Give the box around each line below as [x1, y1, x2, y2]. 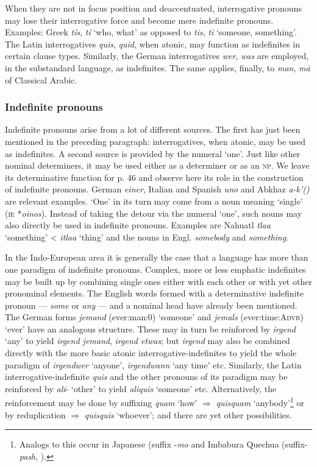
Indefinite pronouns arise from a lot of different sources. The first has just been [5, 123, 301, 136]
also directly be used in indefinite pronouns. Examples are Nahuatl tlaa [5, 219, 271, 231]
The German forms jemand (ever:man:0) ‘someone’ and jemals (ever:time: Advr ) [5, 311, 304, 323]
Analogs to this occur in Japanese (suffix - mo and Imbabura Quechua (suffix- [19, 438, 308, 451]
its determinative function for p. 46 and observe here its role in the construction [5, 170, 304, 183]
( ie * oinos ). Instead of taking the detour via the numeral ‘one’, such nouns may [5, 206, 302, 219]
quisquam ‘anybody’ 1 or [216, 395, 305, 409]
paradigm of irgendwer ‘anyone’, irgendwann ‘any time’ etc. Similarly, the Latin [5, 358, 302, 371]
